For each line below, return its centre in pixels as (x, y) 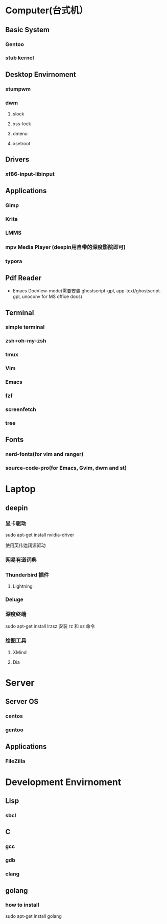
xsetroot (21, 144)
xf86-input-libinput (30, 174)
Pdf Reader (23, 278)
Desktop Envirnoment (41, 74)
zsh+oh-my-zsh (26, 341)
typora (14, 261)
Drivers (17, 160)
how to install (22, 905)
